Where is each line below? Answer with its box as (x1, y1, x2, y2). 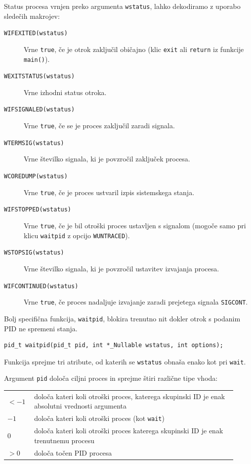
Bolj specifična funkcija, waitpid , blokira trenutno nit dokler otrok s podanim (4, 313, 241, 323)
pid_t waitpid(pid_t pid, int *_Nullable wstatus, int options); (4, 342, 223, 349)
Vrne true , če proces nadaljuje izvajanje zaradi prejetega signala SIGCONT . (24, 297, 248, 307)
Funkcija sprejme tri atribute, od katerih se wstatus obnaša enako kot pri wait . (4, 356, 246, 366)
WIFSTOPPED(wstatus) (4, 206, 72, 213)
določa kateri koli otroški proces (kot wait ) (34, 413, 165, 423)
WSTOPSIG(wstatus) (4, 249, 64, 257)
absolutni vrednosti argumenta (34, 401, 127, 411)
